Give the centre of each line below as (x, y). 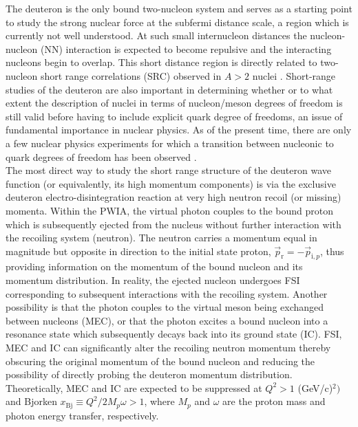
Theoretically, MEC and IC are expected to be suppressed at (134, 387)
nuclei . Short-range (294, 75)
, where (159, 401)
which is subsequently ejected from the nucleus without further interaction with (173, 224)
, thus (332, 251)
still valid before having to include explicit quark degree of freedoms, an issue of (174, 116)
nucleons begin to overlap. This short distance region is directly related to (161, 62)
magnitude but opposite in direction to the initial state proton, (138, 251)
